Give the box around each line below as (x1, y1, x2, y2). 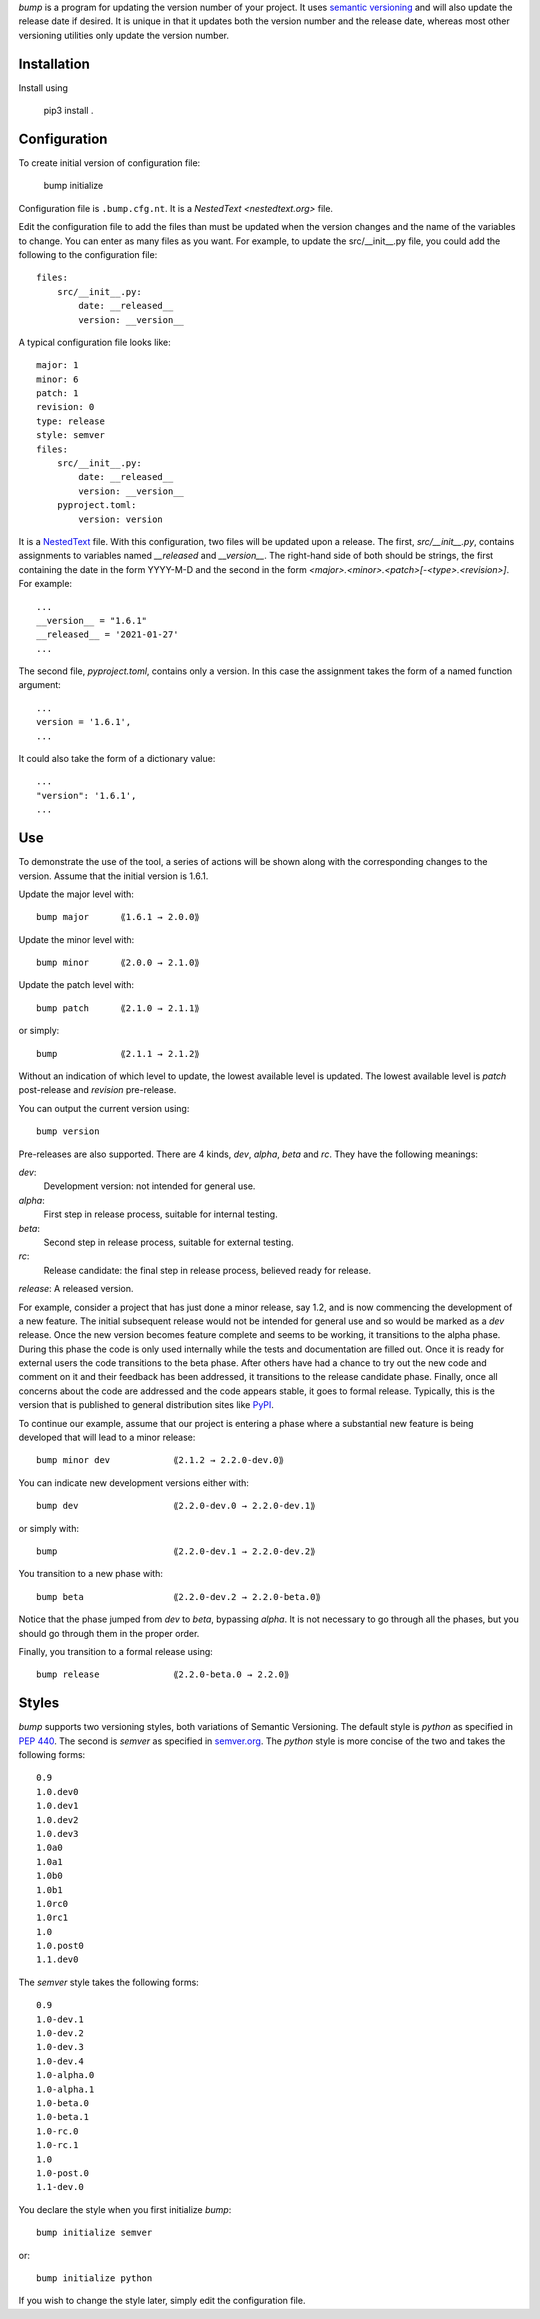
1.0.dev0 (36, 1786, 79, 1797)
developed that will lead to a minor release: (18, 1431, 196, 1444)
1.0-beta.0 (36, 2097, 90, 2109)
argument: (18, 679, 62, 691)
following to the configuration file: (18, 248, 158, 260)
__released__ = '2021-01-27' (36, 629, 179, 640)
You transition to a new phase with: (18, 1568, 164, 1580)
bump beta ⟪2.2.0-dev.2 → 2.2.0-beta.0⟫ (36, 1591, 322, 1602)
